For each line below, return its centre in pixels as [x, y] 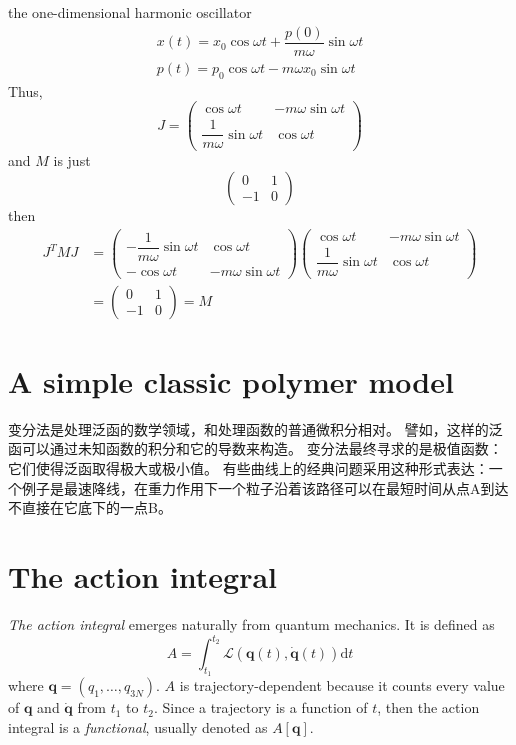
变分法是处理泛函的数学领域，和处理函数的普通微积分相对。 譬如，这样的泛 [255, 428]
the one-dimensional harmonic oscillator [130, 12]
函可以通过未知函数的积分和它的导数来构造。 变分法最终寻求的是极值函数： [255, 448]
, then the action [428, 707]
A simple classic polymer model [231, 380]
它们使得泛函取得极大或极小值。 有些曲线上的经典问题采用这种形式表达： [248, 468]
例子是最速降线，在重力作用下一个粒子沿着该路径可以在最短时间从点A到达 [265, 487]
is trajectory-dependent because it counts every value [342, 685]
